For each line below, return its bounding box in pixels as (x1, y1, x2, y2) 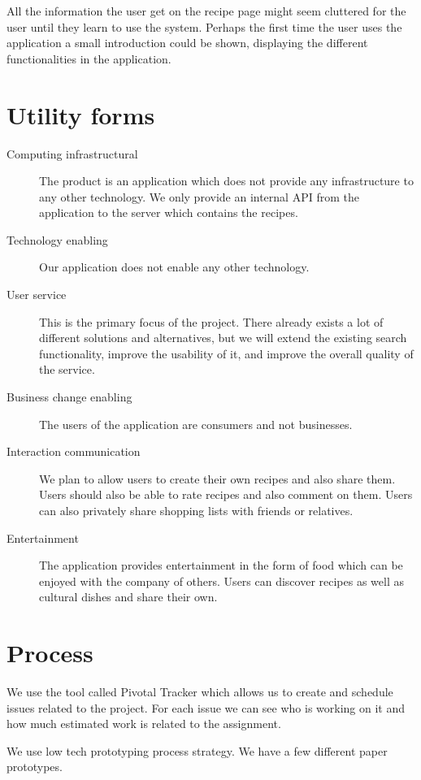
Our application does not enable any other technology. (39, 258, 310, 275)
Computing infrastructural (7, 145, 138, 162)
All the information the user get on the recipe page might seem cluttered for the (7, 2, 406, 19)
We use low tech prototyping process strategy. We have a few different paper (7, 742, 388, 759)
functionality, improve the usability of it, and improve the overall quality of (39, 344, 414, 362)
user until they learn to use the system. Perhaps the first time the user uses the (7, 18, 402, 35)
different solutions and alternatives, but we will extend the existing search (39, 329, 407, 346)
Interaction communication (7, 443, 141, 460)
